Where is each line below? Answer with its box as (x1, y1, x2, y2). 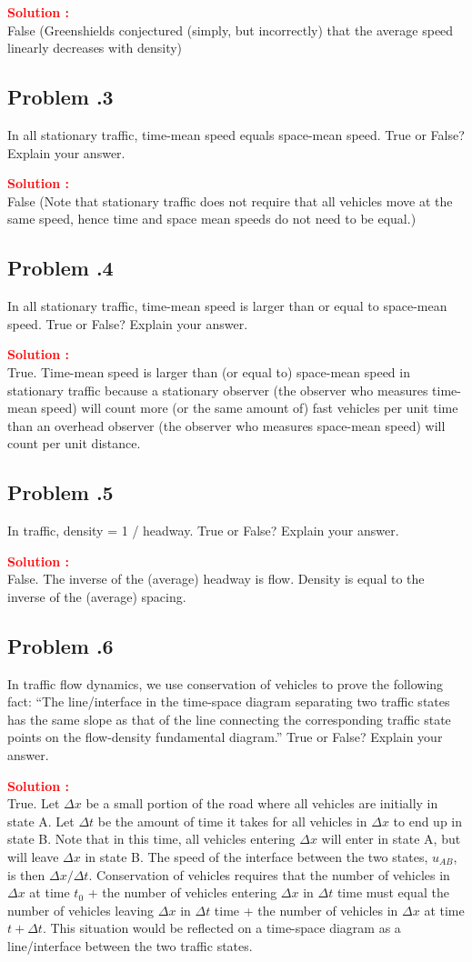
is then (7, 865, 45, 884)
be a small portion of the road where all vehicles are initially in (85, 794, 438, 813)
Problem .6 (7, 631, 114, 659)
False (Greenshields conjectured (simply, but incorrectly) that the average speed (7, 20, 454, 39)
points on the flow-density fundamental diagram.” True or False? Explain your (7, 727, 443, 747)
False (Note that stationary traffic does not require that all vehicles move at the (7, 191, 453, 210)
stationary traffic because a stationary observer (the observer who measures (7, 380, 428, 399)
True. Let (7, 794, 60, 813)
